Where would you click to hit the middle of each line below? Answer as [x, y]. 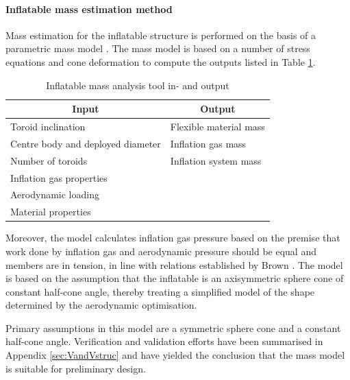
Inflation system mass [216, 160]
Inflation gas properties [59, 177]
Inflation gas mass [208, 143]
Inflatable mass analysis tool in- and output [138, 85]
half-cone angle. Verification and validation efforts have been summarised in [164, 341]
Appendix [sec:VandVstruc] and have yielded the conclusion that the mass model [175, 355]
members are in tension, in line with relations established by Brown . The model [174, 264]
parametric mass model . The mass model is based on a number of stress [158, 48]
